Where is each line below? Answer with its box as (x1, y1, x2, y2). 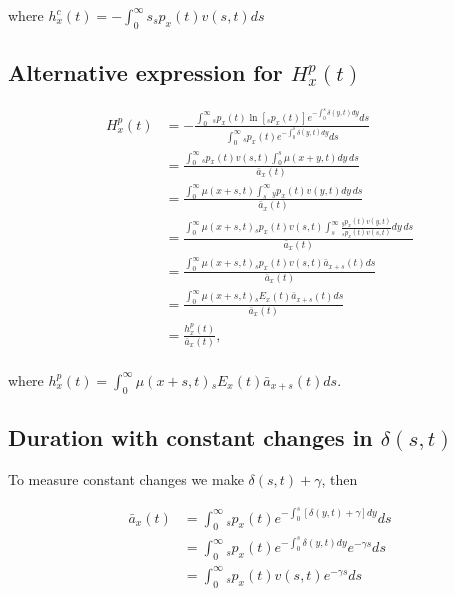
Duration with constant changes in (8, 422, 373, 453)
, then (321, 468, 358, 489)
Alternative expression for (8, 57, 283, 88)
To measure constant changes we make (8, 468, 244, 489)
